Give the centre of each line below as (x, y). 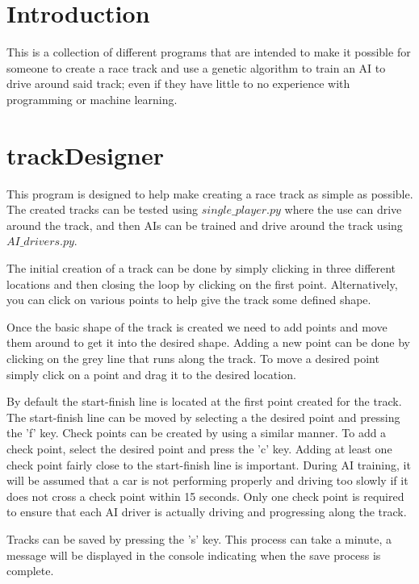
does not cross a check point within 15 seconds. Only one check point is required (205, 496)
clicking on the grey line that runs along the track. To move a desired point (193, 358)
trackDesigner (85, 154)
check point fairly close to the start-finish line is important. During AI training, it (209, 464)
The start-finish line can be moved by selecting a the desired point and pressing (203, 417)
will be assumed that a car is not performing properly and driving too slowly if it (207, 480)
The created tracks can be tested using (103, 209)
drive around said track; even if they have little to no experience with (178, 83)
